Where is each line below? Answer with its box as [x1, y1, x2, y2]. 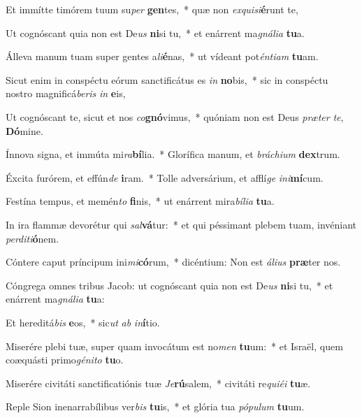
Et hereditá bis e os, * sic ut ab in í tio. [6, 315, 160, 329]
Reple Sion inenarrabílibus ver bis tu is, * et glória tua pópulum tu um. [6, 399, 305, 414]
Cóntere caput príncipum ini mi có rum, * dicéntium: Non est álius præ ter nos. [6, 254, 341, 269]
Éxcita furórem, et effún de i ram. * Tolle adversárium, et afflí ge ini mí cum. [6, 170, 324, 185]
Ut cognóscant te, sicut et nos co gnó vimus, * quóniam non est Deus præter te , [6, 109, 344, 124]
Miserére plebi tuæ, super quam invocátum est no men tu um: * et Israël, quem [6, 338, 343, 353]
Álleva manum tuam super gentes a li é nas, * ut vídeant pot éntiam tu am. [6, 49, 319, 64]
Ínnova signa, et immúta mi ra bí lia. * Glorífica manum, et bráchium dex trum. [6, 147, 340, 161]
